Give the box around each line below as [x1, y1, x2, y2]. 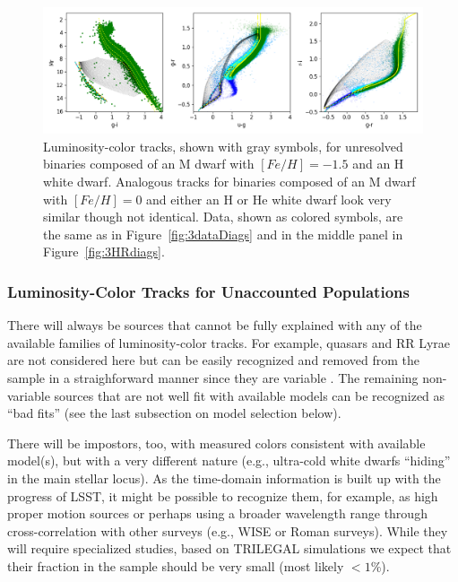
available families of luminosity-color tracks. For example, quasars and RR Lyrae [7, 333, 451, 352]
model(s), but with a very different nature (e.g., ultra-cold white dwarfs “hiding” [7, 451, 451, 470]
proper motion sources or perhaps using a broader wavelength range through [7, 504, 428, 523]
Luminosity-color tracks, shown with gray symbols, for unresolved [43, 136, 403, 155]
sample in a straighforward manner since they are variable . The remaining [7, 368, 419, 387]
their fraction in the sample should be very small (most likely [7, 556, 344, 575]
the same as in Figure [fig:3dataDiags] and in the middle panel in [43, 224, 403, 243]
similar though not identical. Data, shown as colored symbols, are [43, 207, 403, 226]
